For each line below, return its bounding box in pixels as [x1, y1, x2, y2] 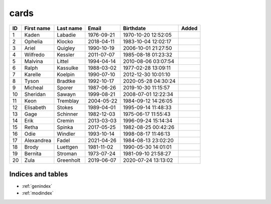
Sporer [57, 84, 73, 91]
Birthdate [123, 25, 146, 32]
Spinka [57, 124, 73, 131]
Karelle [24, 71, 41, 78]
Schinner [57, 111, 78, 118]
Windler [57, 130, 75, 137]
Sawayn [57, 90, 76, 97]
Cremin [57, 117, 74, 124]
